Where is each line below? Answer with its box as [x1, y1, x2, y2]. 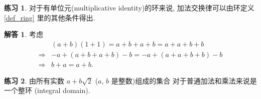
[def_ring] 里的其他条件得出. [4, 12, 95, 22]
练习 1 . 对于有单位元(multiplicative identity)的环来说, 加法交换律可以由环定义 [4, 2, 254, 12]
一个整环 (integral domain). [4, 85, 90, 95]
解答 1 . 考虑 [4, 29, 43, 39]
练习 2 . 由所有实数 [4, 75, 64, 85]
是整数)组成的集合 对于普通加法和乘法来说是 [111, 75, 257, 85]
